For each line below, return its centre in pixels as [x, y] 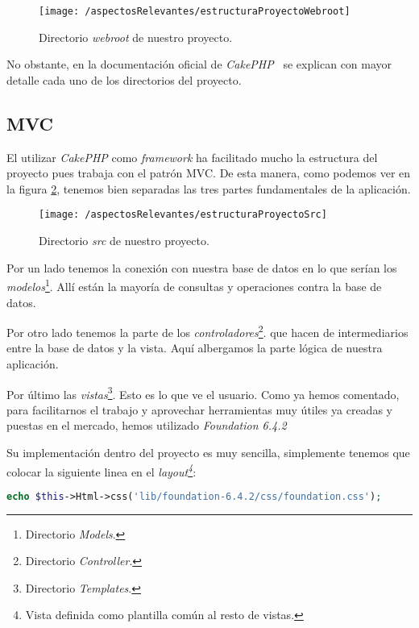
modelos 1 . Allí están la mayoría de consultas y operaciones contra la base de [194, 285]
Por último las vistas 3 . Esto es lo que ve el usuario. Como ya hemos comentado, [203, 393]
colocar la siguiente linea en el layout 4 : [102, 470]
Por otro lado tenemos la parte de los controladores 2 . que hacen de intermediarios [207, 331]
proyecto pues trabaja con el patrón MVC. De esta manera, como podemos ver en [209, 173]
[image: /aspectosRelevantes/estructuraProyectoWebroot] [195, 11]
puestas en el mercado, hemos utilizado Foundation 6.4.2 [147, 425]
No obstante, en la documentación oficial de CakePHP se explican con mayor [199, 64]
